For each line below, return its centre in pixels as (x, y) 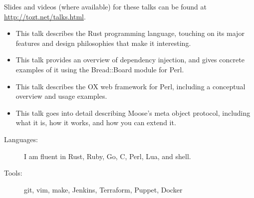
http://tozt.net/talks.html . (45, 16)
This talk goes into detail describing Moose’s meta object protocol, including (133, 112)
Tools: (13, 173)
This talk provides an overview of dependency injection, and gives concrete (130, 60)
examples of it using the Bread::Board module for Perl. (100, 69)
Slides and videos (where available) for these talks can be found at (105, 6)
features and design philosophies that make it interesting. (103, 43)
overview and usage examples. (61, 96)
